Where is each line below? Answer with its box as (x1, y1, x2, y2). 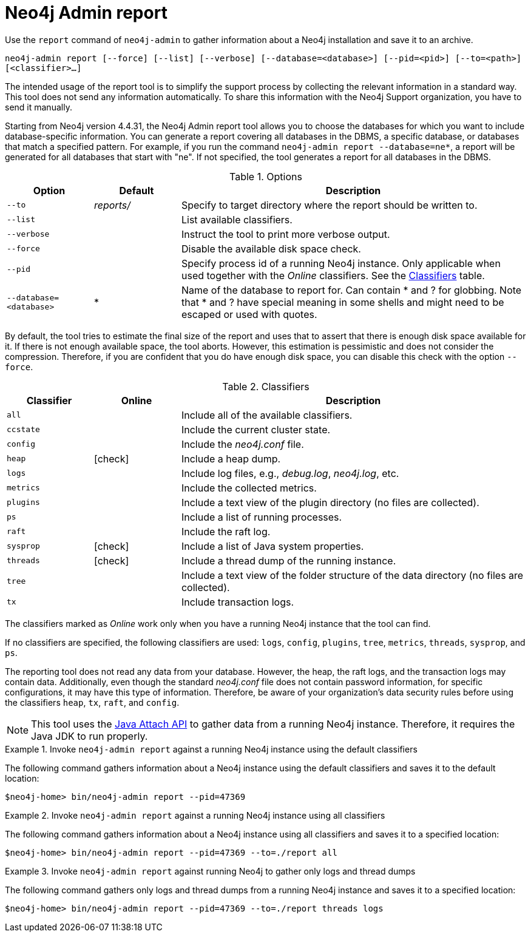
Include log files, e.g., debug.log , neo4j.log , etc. (181, 467, 399, 479)
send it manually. (5, 101, 72, 112)
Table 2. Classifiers (222, 380, 309, 393)
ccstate (7, 425, 40, 435)
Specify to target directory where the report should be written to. (181, 198, 478, 211)
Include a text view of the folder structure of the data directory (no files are (181, 569, 524, 581)
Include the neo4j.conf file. (181, 438, 304, 450)
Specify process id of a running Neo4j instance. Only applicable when (181, 257, 501, 269)
